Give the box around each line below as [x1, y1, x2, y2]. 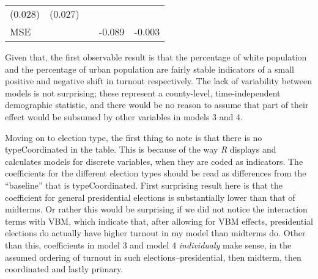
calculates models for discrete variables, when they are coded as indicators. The [5, 154, 303, 167]
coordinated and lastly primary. [5, 263, 124, 275]
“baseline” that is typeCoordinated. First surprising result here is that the [5, 178, 283, 191]
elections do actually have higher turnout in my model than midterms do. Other [5, 226, 306, 239]
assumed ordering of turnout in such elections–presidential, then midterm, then [5, 250, 301, 263]
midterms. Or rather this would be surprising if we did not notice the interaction [5, 203, 308, 216]
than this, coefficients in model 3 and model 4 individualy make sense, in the [5, 238, 292, 251]
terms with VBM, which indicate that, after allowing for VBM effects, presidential [5, 214, 313, 227]
